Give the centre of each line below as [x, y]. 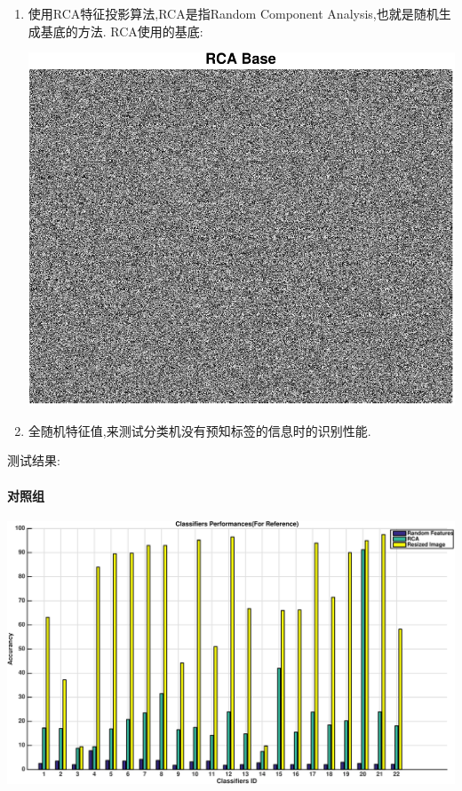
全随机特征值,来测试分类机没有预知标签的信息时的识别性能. [199, 430]
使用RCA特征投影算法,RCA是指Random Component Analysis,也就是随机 [233, 13]
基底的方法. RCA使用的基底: [122, 31]
